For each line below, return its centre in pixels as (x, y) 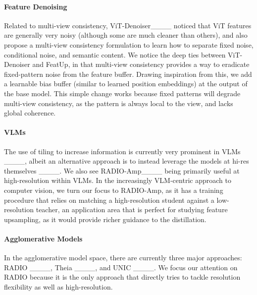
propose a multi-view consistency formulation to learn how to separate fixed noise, (129, 44)
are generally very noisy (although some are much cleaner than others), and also (126, 35)
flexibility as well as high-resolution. (58, 286)
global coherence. (30, 113)
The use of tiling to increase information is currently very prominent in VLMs (122, 151)
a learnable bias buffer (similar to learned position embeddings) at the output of (126, 84)
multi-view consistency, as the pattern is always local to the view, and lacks (119, 103)
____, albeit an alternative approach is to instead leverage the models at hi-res (127, 161)
